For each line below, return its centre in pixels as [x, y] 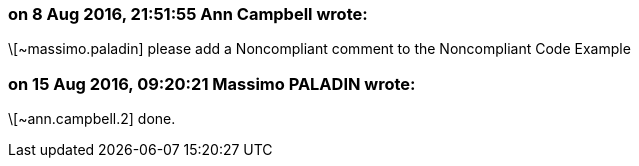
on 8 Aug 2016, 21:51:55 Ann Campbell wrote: [188, 14]
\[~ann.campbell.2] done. [92, 119]
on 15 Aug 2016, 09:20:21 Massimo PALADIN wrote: [212, 83]
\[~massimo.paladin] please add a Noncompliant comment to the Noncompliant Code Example [319, 49]
